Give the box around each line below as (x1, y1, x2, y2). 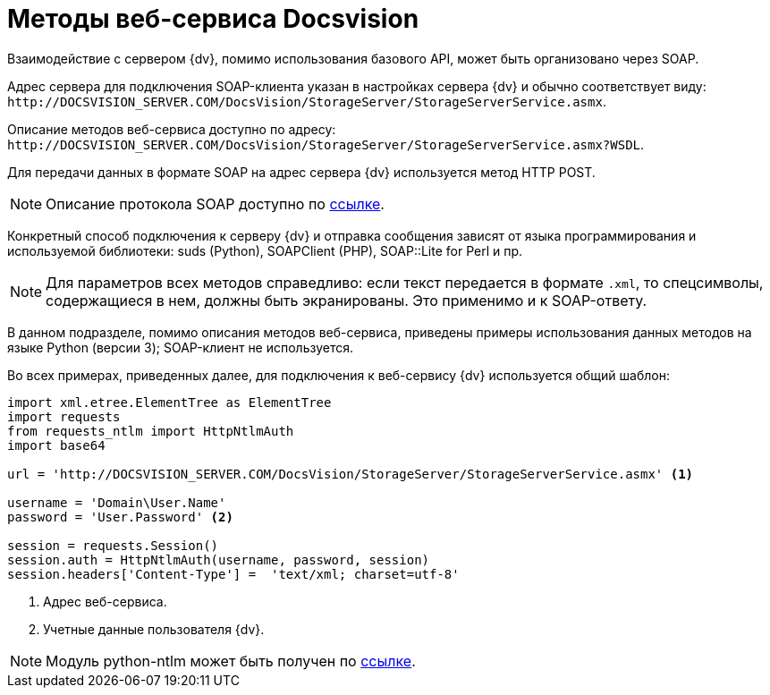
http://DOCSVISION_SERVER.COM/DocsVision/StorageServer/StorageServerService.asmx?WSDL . (7, 136, 645, 152)
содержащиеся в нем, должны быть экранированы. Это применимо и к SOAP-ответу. (46, 291, 647, 309)
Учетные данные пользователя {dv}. (43, 621, 265, 637)
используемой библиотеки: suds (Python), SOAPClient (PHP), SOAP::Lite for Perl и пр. (7, 242, 523, 259)
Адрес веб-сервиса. (43, 593, 167, 609)
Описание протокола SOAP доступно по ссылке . (46, 194, 385, 213)
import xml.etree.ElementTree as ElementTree (7, 394, 332, 410)
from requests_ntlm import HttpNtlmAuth (7, 423, 294, 438)
